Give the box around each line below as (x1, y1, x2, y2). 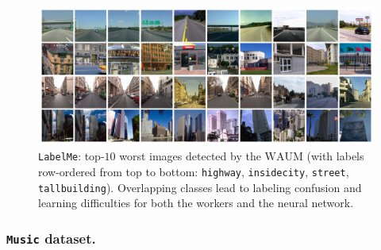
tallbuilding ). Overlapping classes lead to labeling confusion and (38, 179, 362, 195)
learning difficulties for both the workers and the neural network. (38, 194, 354, 211)
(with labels (306, 148, 364, 164)
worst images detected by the (119, 148, 261, 164)
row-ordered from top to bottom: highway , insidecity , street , (38, 163, 349, 179)
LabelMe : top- (38, 148, 105, 164)
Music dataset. (6, 228, 96, 248)
